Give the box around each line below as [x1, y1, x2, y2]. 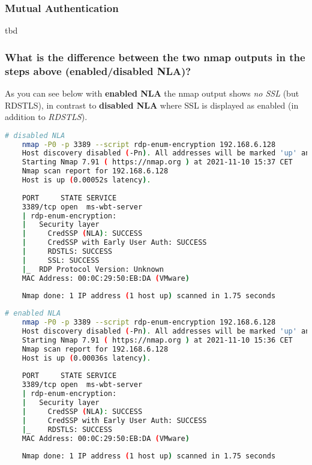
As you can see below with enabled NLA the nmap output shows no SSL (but [5, 86, 299, 99]
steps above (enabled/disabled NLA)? [5, 63, 191, 78]
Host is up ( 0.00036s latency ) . [22, 353, 151, 362]
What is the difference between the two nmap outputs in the [5, 49, 305, 64]
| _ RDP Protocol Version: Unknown [22, 265, 164, 274]
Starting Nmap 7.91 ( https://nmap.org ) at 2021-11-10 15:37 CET [22, 158, 293, 167]
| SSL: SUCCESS [22, 256, 100, 265]
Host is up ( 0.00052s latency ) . [22, 176, 151, 185]
